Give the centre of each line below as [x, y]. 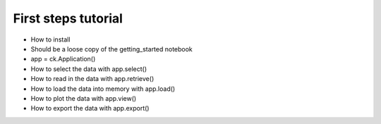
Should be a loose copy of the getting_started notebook [112, 49]
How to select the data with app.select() [89, 69]
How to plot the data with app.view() [84, 98]
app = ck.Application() [63, 59]
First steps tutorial [68, 18]
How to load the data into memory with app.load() [103, 89]
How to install [50, 39]
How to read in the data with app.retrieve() [92, 79]
